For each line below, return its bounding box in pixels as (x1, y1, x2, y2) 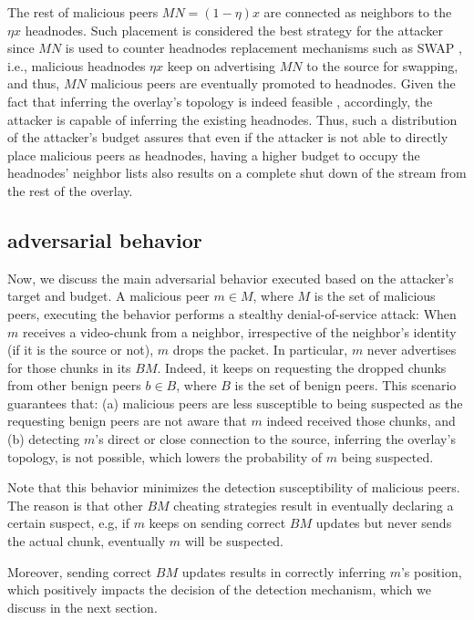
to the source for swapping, (306, 56, 459, 75)
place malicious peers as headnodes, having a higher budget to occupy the (7, 145, 420, 164)
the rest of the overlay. (7, 181, 133, 200)
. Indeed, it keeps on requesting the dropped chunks (157, 357, 447, 377)
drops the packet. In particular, (172, 340, 348, 359)
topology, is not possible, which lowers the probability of (7, 447, 322, 466)
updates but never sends (315, 513, 452, 532)
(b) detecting (7, 429, 80, 449)
